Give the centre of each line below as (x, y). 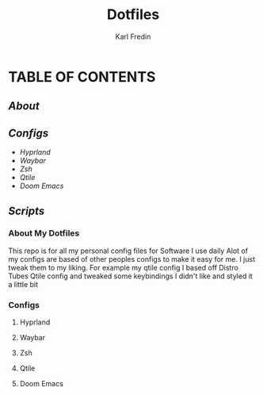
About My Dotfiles (44, 233)
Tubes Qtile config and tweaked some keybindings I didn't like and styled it (131, 276)
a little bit (23, 284)
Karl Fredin (133, 36)
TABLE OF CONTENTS (82, 77)
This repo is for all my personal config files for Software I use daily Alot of (128, 251)
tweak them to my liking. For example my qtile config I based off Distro (124, 267)
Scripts (27, 211)
